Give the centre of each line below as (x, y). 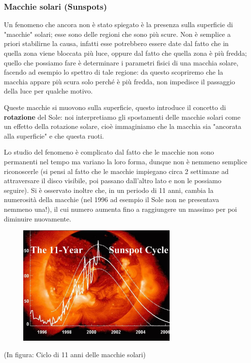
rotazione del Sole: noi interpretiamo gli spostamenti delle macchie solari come (122, 117)
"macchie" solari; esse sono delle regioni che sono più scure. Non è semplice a (117, 34)
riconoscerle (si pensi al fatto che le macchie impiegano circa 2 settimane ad (116, 171)
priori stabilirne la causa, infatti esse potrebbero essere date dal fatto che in (116, 43)
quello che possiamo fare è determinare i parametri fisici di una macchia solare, (121, 62)
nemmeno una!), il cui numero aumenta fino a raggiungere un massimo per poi (120, 209)
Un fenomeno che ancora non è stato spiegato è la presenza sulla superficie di (118, 24)
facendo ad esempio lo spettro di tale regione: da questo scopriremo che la (114, 72)
